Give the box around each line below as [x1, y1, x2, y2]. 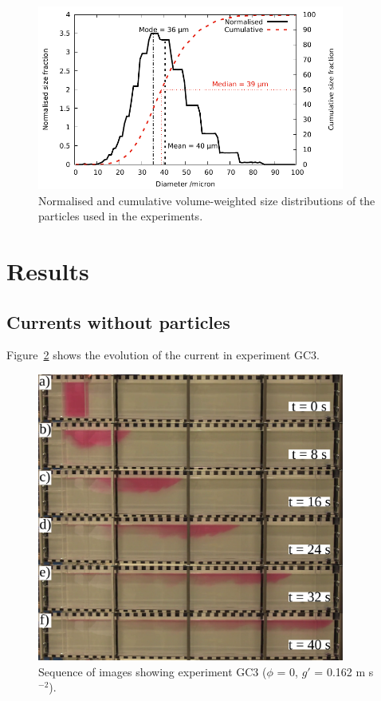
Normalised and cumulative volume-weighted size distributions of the [38, 192, 375, 208]
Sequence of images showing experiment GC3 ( [38, 663, 267, 679]
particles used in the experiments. [38, 208, 203, 224]
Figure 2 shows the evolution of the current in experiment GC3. [6, 347, 320, 363]
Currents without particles [6, 309, 230, 334]
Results [6, 254, 89, 287]
